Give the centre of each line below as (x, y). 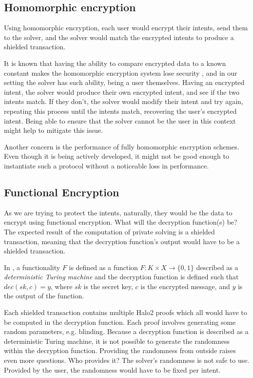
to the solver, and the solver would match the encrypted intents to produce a (119, 37)
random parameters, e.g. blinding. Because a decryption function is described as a (126, 331)
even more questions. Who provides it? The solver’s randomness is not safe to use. (127, 360)
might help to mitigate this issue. (53, 130)
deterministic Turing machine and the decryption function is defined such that (121, 277)
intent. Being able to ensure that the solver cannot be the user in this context (120, 120)
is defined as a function (103, 267)
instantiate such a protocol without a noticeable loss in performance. (107, 165)
